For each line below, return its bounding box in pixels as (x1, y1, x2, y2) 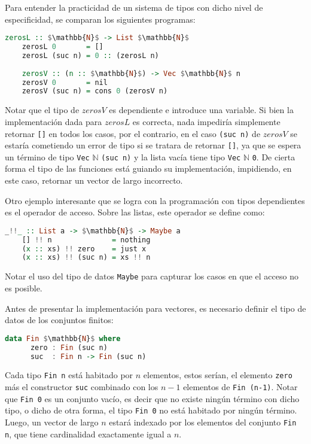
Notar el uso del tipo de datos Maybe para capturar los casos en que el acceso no (5, 270, 298, 282)
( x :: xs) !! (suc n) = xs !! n (22, 253, 151, 262)
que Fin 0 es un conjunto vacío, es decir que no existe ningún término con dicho (5, 392, 300, 405)
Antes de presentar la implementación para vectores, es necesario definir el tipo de (5, 302, 306, 314)
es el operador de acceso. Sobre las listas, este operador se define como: (5, 206, 265, 218)
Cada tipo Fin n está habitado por (5, 369, 133, 381)
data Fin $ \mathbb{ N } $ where (5, 334, 121, 343)
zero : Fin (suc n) (30, 343, 108, 352)
